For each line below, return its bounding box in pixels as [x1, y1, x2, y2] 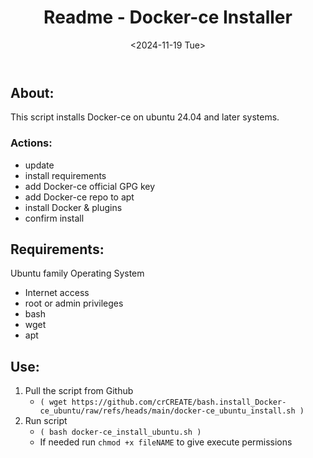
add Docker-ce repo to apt [24, 191, 135, 203]
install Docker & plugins [24, 201, 123, 213]
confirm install [24, 212, 85, 224]
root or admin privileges [24, 297, 124, 310]
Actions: [10, 136, 53, 150]
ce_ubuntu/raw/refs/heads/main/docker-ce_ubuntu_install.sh [39, 406, 296, 416]
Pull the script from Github [24, 385, 134, 397]
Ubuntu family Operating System [10, 267, 145, 280]
